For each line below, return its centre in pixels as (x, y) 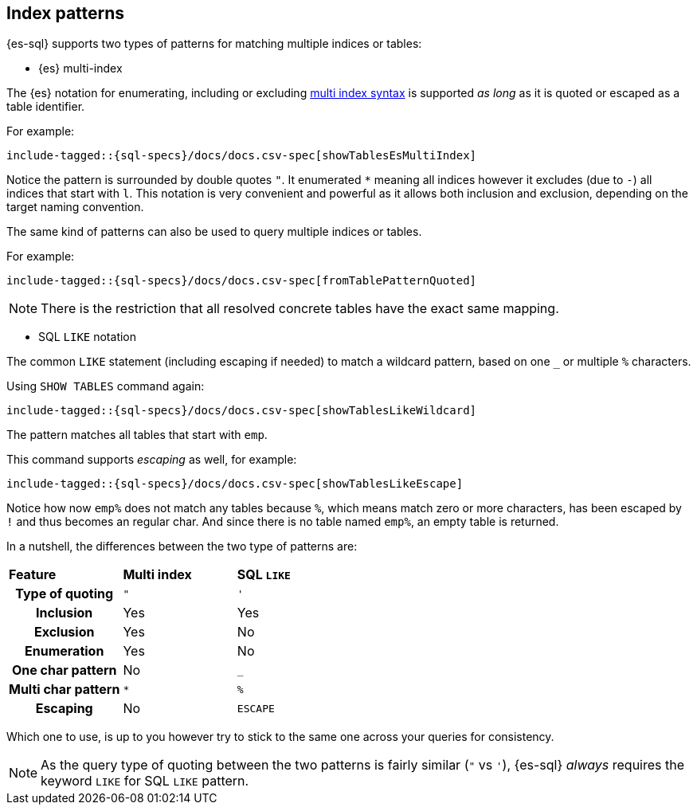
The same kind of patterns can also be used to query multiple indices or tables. (214, 232)
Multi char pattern (65, 690)
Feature (33, 575)
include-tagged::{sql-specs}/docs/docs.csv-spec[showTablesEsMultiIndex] (242, 156)
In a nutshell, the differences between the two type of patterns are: (182, 547)
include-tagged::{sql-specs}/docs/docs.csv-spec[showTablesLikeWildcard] (242, 411)
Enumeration (65, 651)
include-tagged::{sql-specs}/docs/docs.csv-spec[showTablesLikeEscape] (235, 484)
